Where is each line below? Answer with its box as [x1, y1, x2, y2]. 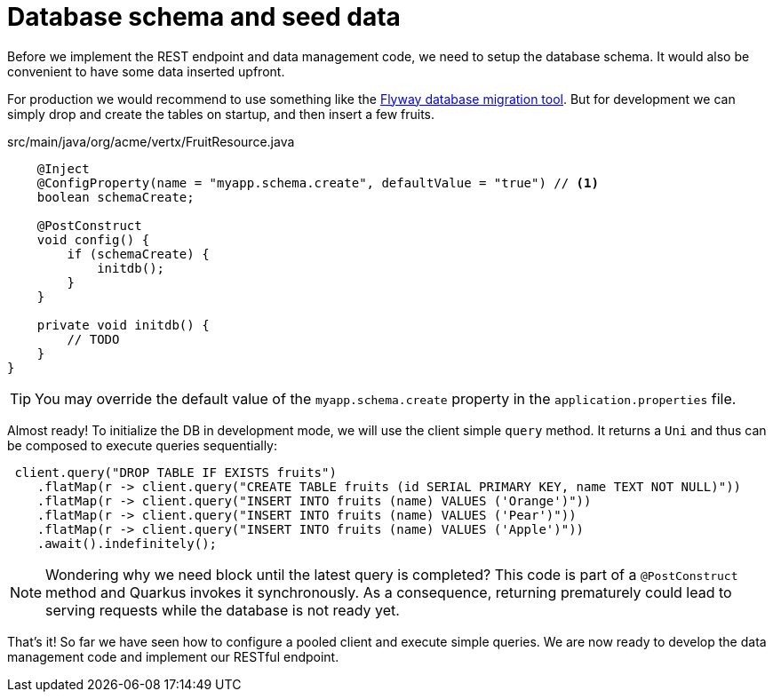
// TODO [67, 331, 120, 346]
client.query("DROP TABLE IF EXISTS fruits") [14, 465, 337, 480]
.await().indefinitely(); [36, 536, 218, 551]
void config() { [36, 232, 150, 247]
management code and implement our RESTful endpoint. [7, 648, 339, 664]
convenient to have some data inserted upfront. [7, 63, 285, 79]
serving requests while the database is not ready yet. [45, 600, 400, 619]
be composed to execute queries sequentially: [7, 437, 278, 453]
